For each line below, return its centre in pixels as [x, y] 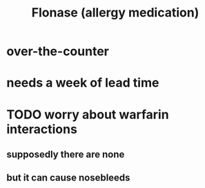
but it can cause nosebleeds [68, 178]
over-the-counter [58, 51]
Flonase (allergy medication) [115, 13]
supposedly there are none [66, 154]
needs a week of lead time [83, 83]
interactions [42, 129]
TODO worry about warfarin [88, 114]
